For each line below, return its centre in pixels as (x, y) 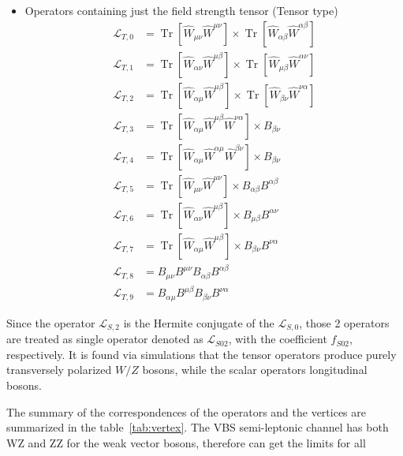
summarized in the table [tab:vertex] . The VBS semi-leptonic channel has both (198, 427)
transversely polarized (59, 370)
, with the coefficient (278, 339)
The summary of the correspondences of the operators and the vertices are (187, 411)
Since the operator (51, 322)
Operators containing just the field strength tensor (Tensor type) (181, 10)
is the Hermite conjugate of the (199, 322)
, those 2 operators (344, 322)
